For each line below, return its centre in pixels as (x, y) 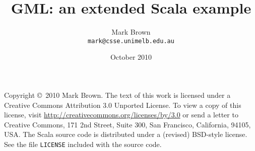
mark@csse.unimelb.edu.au (131, 41)
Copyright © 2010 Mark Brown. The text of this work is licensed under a (117, 95)
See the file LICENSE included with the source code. (83, 144)
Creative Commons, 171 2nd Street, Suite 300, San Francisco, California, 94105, (127, 124)
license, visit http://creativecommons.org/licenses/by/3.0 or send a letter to (121, 115)
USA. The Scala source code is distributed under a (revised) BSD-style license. (126, 134)
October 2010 (131, 57)
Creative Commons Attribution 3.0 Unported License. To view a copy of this (123, 105)
